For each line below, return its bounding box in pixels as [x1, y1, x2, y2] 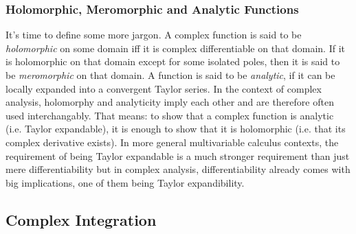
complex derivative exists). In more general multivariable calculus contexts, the [5, 134, 339, 149]
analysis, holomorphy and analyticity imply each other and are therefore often [5, 95, 334, 109]
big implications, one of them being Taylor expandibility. [5, 175, 245, 189]
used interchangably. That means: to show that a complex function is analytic [5, 108, 334, 122]
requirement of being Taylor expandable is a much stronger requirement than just [5, 148, 350, 163]
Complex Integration [5, 209, 157, 230]
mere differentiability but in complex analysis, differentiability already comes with [5, 162, 351, 176]
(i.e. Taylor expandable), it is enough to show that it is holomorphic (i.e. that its [5, 121, 346, 136]
